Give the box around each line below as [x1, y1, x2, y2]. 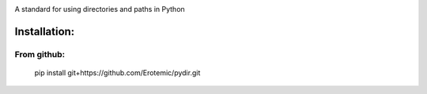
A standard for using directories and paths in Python [14, 5, 185, 13]
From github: [14, 49, 66, 60]
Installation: [14, 24, 75, 38]
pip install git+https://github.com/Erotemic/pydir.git [34, 67, 201, 78]
